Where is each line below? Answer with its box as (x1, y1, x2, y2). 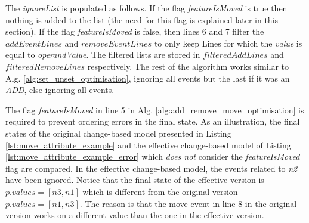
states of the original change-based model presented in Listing (5, 126, 231, 139)
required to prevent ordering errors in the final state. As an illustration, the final (5, 115, 300, 128)
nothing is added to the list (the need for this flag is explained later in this (5, 13, 279, 26)
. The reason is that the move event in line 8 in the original (79, 197, 297, 209)
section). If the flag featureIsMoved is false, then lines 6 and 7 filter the (5, 25, 264, 38)
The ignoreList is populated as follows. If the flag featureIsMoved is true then (5, 2, 288, 14)
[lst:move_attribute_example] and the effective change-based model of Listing (5, 138, 291, 151)
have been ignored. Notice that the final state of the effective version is (5, 174, 264, 186)
